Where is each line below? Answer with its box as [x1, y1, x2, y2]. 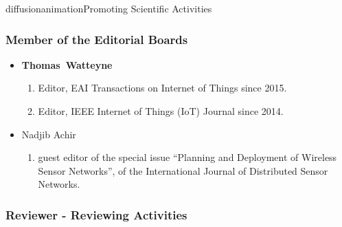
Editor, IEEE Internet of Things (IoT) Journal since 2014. [38, 104, 284, 118]
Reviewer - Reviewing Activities [5, 206, 187, 223]
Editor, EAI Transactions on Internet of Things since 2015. [38, 80, 287, 95]
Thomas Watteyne [21, 57, 113, 72]
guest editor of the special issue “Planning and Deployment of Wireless [38, 150, 337, 164]
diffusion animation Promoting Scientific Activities [5, 1, 212, 15]
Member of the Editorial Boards [5, 30, 188, 47]
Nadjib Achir [21, 127, 76, 141]
